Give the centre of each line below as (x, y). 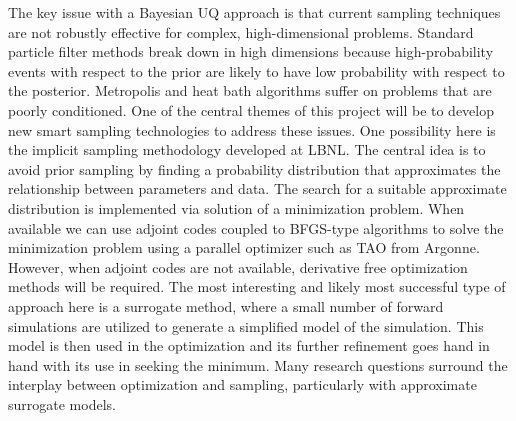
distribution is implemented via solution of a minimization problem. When (236, 207)
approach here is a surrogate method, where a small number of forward (226, 305)
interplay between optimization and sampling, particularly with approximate (242, 384)
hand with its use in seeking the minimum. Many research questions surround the (258, 364)
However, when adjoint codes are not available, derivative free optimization (238, 266)
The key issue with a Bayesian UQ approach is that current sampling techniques (254, 12)
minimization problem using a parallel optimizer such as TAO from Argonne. (244, 247)
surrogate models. (62, 403)
